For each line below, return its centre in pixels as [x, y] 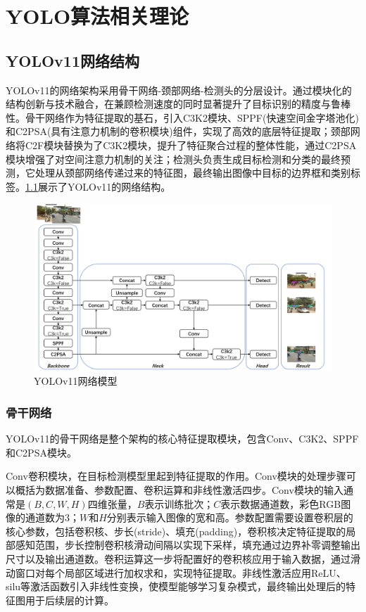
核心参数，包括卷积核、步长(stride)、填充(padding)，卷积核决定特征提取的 [176, 531]
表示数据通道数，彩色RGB [281, 503]
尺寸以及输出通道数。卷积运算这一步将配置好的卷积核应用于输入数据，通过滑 [183, 558]
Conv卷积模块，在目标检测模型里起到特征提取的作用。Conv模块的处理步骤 [176, 476]
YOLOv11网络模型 [76, 381]
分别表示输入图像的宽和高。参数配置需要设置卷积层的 [230, 517]
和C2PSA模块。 [41, 452]
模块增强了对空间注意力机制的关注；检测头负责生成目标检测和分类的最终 [173, 159]
